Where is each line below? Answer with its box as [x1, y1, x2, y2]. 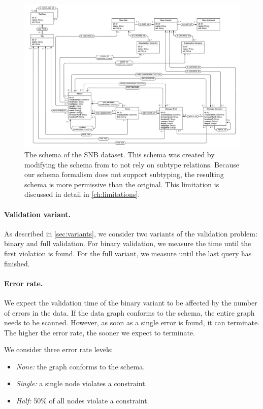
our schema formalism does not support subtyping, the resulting [24, 169, 224, 180]
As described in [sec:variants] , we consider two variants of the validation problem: [4, 228, 257, 238]
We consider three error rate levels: [4, 344, 113, 355]
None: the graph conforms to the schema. [16, 361, 145, 371]
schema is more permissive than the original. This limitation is [24, 179, 219, 189]
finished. [4, 258, 30, 268]
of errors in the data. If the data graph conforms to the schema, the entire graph [4, 307, 255, 318]
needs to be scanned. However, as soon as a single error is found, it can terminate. [4, 317, 260, 328]
